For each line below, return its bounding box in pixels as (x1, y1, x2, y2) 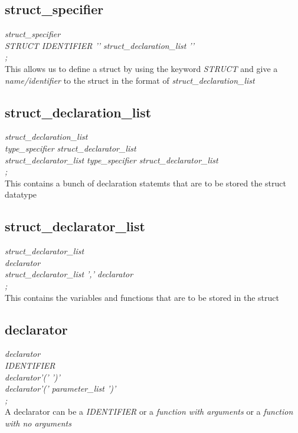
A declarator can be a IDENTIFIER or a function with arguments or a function (5, 405, 293, 418)
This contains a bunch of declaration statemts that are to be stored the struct (5, 176, 286, 189)
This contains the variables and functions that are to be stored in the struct (5, 291, 279, 303)
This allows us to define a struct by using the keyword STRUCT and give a (5, 62, 278, 74)
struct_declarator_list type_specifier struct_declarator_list (5, 153, 218, 166)
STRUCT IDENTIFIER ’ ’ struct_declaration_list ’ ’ (5, 39, 194, 51)
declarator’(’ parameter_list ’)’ (5, 382, 116, 395)
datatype (5, 188, 37, 201)
